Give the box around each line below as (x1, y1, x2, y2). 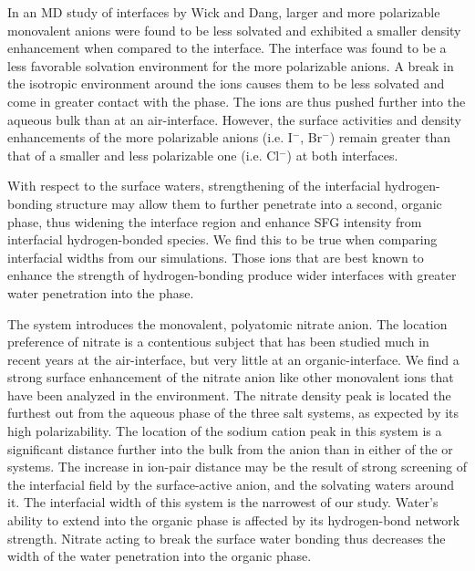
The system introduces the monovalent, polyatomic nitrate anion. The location (7, 314, 448, 333)
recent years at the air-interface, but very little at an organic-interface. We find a (7, 349, 460, 369)
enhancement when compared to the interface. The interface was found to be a (7, 38, 447, 57)
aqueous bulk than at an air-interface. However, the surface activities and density (7, 109, 461, 129)
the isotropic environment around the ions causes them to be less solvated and (7, 74, 445, 93)
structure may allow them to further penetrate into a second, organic (57, 193, 442, 213)
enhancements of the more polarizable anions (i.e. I (7, 128, 293, 147)
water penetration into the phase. (7, 283, 194, 302)
